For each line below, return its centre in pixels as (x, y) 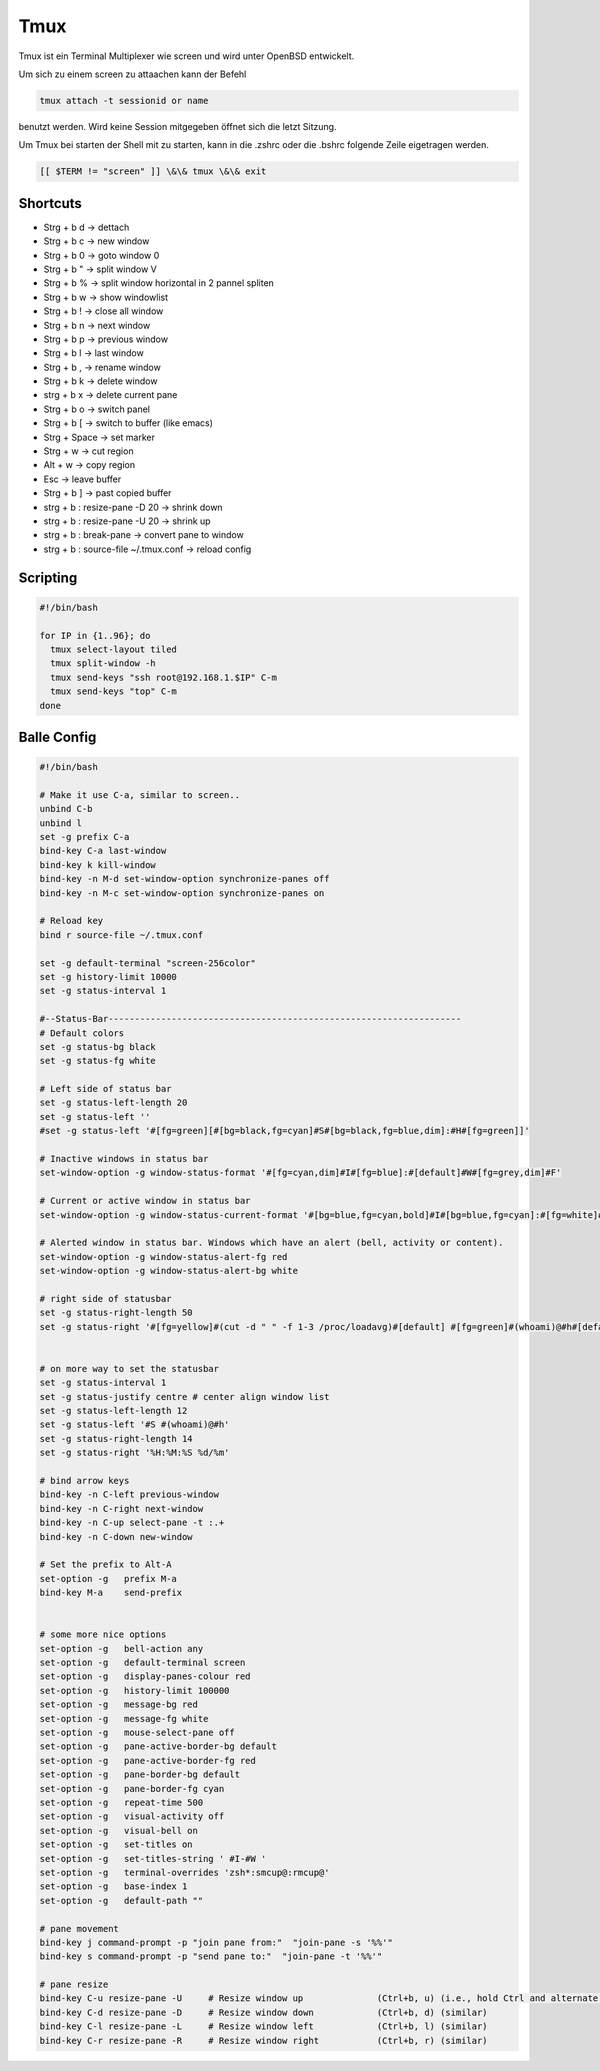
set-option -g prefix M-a (108, 1578)
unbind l (61, 823)
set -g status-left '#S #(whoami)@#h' (134, 1424)
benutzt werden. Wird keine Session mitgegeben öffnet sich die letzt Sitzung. (177, 126)
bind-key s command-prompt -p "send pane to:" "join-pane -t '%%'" (211, 1956)
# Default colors (82, 1033)
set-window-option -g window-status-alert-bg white (169, 1271)
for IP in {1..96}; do (95, 635)
